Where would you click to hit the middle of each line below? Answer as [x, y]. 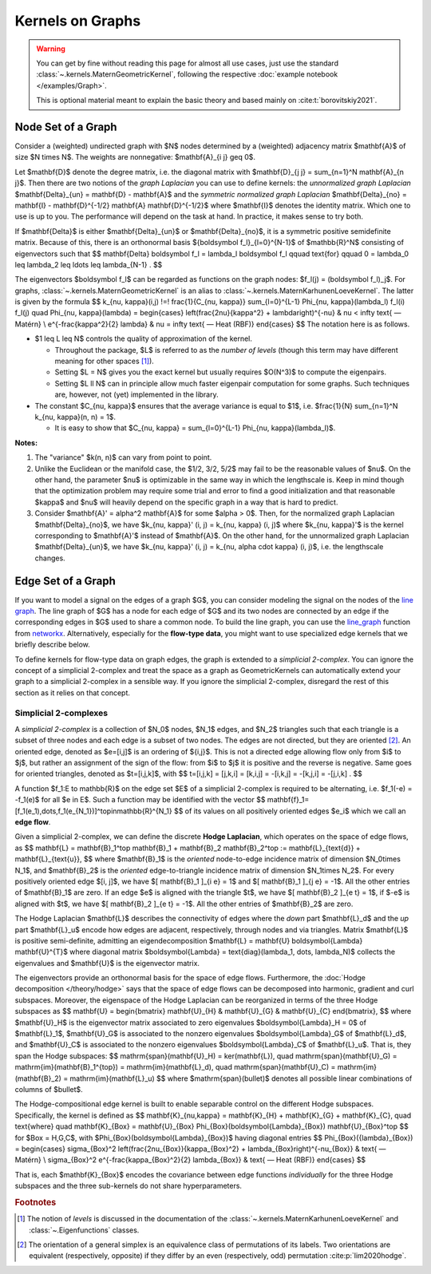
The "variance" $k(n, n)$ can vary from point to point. [123, 457]
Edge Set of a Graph [65, 581]
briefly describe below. [53, 645]
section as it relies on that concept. [73, 692]
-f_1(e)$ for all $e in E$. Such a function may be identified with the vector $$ [140, 800]
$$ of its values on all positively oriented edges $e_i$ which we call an [290, 811]
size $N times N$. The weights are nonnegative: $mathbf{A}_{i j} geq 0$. [135, 157]
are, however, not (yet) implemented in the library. [136, 394]
